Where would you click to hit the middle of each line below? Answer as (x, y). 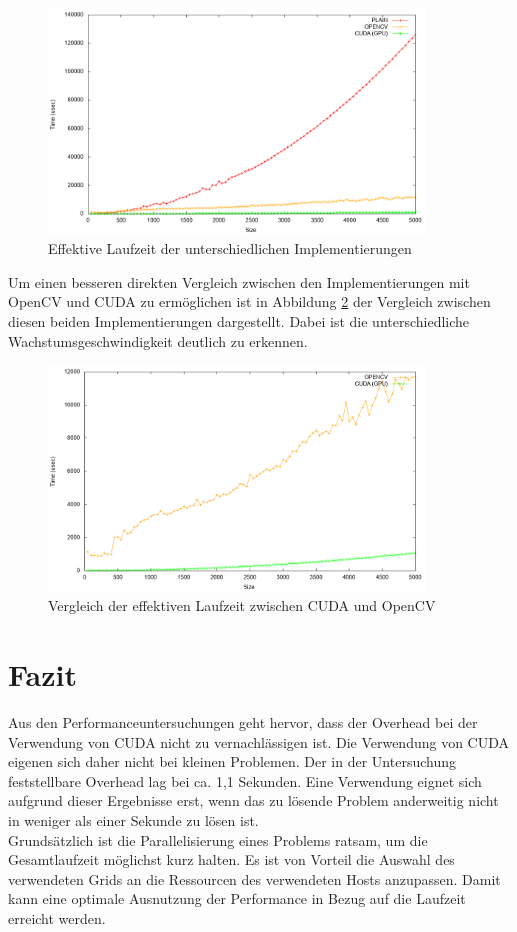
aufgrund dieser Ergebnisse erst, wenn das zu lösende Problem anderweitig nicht (253, 800)
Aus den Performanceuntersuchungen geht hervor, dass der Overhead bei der (243, 722)
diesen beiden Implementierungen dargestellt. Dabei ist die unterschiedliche (239, 320)
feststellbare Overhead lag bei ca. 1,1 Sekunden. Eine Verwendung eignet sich (245, 780)
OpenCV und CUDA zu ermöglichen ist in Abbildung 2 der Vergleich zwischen (249, 301)
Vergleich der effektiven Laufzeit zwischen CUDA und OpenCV (242, 605)
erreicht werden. (57, 918)
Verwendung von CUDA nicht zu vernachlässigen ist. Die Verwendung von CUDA (259, 741)
